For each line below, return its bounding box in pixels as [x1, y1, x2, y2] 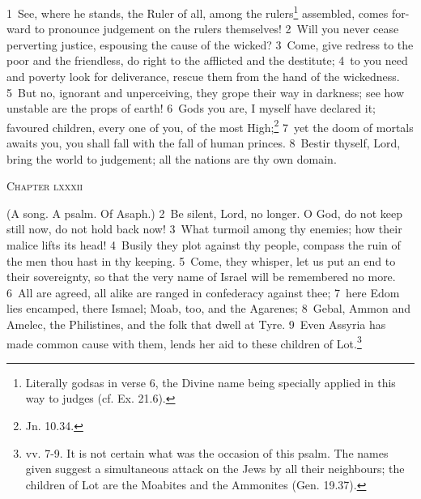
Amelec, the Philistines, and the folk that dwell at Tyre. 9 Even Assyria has [6, 316, 386, 332]
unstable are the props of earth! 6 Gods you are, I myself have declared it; [6, 100, 376, 117]
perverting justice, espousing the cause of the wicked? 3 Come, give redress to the [6, 36, 414, 53]
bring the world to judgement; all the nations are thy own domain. [6, 150, 337, 167]
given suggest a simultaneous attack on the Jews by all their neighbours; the [25, 460, 405, 477]
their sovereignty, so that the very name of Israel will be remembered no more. [6, 268, 396, 285]
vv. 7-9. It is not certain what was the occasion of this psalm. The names [25, 444, 389, 461]
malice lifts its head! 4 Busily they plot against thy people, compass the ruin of [6, 237, 401, 254]
